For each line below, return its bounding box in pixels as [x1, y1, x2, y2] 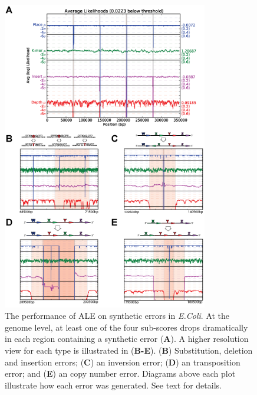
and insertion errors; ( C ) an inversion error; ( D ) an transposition [5, 355, 240, 368]
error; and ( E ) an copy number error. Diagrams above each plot [5, 367, 236, 380]
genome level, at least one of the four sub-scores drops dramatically [5, 321, 248, 333]
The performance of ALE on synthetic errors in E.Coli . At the [5, 309, 230, 322]
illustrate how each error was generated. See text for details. [5, 378, 222, 391]
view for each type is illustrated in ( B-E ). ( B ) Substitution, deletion [5, 344, 253, 356]
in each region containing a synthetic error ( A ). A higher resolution [5, 332, 249, 345]
